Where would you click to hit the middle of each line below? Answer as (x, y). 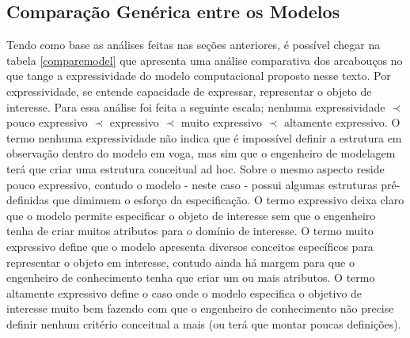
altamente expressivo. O (342, 122)
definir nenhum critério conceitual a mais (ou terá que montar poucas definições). (204, 323)
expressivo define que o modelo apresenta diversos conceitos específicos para (190, 246)
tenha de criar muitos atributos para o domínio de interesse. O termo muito (190, 231)
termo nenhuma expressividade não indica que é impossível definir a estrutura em (204, 137)
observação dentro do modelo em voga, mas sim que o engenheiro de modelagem (201, 153)
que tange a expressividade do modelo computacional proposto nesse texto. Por (199, 76)
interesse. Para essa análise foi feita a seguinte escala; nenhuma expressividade (196, 106)
